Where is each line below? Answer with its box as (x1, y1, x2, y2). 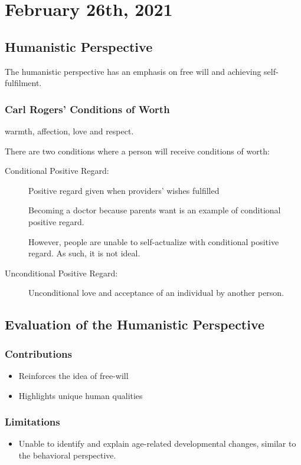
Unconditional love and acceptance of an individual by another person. (28, 286, 284, 299)
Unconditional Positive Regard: (5, 266, 118, 279)
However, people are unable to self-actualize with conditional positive (28, 235, 279, 248)
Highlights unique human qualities (18, 389, 143, 401)
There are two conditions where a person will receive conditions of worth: (5, 144, 270, 157)
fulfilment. (5, 77, 42, 89)
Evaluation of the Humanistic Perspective (5, 315, 265, 334)
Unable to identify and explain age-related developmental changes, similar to (18, 437, 296, 450)
